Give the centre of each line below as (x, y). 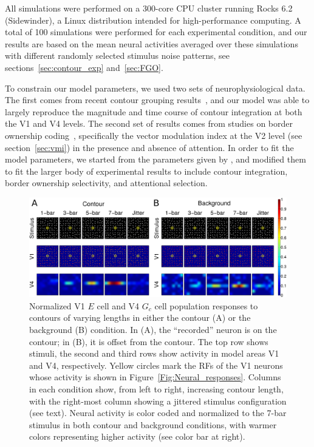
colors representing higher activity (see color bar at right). (137, 436)
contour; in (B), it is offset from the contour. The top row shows (149, 341)
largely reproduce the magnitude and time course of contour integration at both (154, 111)
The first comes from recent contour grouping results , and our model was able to (157, 100)
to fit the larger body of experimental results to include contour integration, (146, 171)
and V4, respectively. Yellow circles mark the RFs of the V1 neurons (156, 365)
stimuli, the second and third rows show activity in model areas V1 (154, 353)
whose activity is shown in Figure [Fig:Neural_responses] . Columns (155, 377)
